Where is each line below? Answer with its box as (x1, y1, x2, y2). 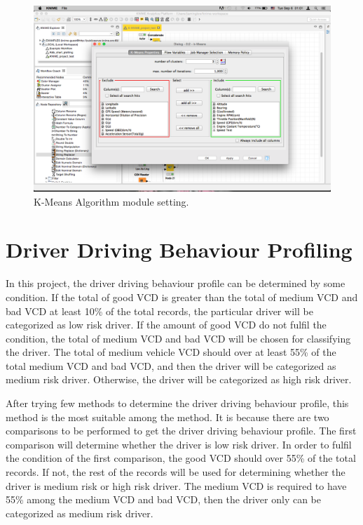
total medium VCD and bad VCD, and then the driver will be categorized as (6, 358, 336, 373)
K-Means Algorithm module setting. (34, 194, 189, 208)
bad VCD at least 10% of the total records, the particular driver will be (6, 303, 313, 318)
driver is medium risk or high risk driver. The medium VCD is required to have (6, 478, 347, 493)
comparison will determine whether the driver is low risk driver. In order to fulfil (6, 437, 352, 451)
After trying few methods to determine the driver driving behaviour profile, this (6, 396, 349, 411)
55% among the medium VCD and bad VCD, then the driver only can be (6, 492, 322, 507)
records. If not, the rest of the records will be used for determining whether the (6, 465, 345, 479)
